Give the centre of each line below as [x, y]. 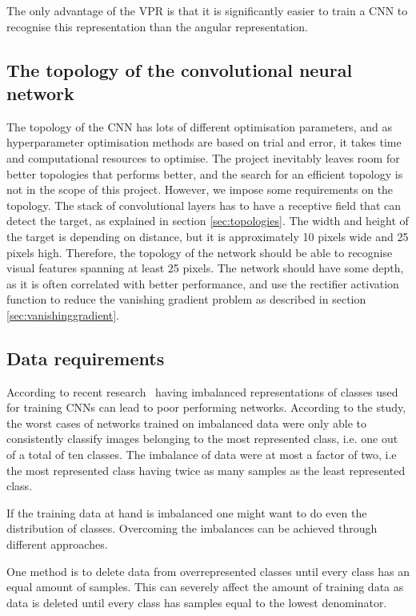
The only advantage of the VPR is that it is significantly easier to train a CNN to [207, 10]
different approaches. [57, 544]
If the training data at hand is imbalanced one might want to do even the [187, 512]
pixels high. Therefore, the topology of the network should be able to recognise [200, 252]
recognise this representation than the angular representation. [158, 26]
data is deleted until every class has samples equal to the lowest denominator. [197, 602]
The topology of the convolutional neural [180, 69]
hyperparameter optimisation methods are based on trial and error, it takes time [204, 142]
